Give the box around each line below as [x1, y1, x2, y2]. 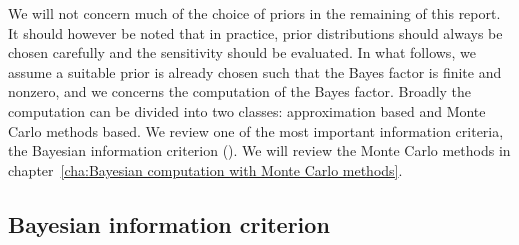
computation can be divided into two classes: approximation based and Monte [8, 100, 486, 121]
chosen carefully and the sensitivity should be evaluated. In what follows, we [8, 42, 476, 63]
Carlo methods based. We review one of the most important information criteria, [8, 120, 504, 141]
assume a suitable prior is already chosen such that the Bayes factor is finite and [8, 61, 502, 82]
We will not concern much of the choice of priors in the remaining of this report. [8, 3, 501, 23]
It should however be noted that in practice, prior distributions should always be [8, 22, 503, 43]
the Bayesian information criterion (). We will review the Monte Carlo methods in [8, 140, 511, 161]
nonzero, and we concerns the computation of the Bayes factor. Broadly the [8, 81, 472, 102]
